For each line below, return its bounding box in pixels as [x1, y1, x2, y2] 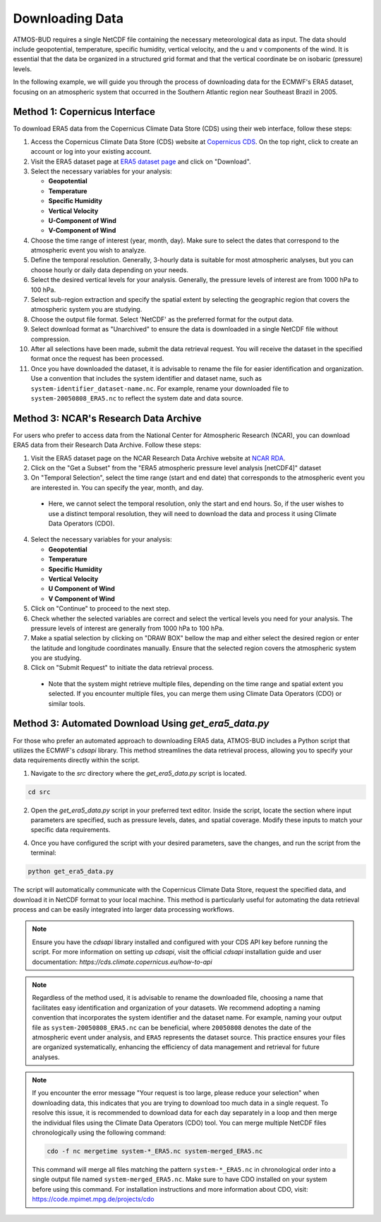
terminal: [30, 848, 56, 857]
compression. [30, 335, 71, 343]
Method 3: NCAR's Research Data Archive [13, 413, 202, 424]
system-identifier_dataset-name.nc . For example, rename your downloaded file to [30, 384, 289, 393]
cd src [28, 788, 51, 796]
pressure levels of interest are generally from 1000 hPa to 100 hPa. [30, 624, 224, 633]
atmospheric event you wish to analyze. [30, 246, 147, 255]
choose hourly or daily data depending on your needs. [30, 265, 188, 274]
